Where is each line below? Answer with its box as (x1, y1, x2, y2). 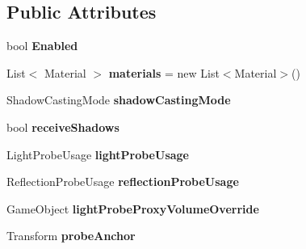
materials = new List (108, 64, 220, 81)
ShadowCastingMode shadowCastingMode (6, 91, 231, 108)
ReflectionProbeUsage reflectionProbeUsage (6, 173, 239, 190)
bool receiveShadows (6, 118, 119, 135)
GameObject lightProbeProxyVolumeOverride (6, 200, 259, 217)
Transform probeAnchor (6, 227, 136, 244)
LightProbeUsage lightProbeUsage (6, 146, 189, 162)
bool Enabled (6, 37, 78, 54)
